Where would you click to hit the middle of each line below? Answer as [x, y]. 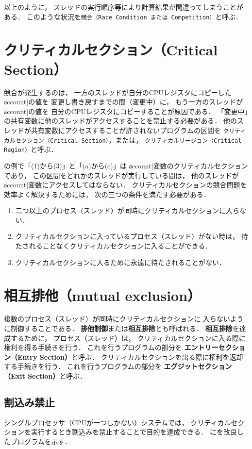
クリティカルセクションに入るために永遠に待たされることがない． [120, 262]
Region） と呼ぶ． [31, 149]
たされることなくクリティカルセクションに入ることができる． [114, 246]
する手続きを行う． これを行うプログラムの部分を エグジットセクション [118, 366]
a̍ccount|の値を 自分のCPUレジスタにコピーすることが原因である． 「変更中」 [126, 111]
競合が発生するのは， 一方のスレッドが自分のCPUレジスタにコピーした [118, 92]
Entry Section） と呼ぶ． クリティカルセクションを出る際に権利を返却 [130, 357]
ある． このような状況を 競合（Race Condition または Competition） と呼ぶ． [123, 16]
